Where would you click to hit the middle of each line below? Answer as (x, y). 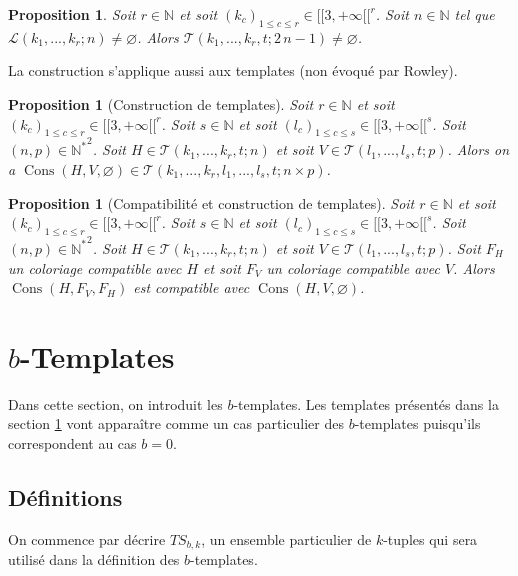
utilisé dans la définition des (94, 559)
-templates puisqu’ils (417, 423)
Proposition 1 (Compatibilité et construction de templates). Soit (211, 202)
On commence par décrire (87, 538)
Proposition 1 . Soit (72, 14)
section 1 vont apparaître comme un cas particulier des (176, 423)
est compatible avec (191, 287)
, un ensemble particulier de (286, 538)
